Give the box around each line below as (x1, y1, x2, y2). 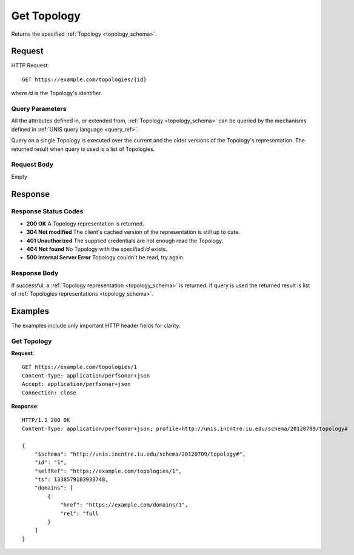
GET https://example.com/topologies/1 (22, 364, 138, 371)
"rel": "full (60, 510, 99, 517)
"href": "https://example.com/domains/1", (60, 502, 189, 508)
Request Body (11, 161, 54, 169)
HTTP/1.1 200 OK (22, 417, 70, 424)
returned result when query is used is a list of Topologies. (11, 145, 155, 153)
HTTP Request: (11, 62, 50, 69)
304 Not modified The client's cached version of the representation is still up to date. (26, 228, 241, 236)
